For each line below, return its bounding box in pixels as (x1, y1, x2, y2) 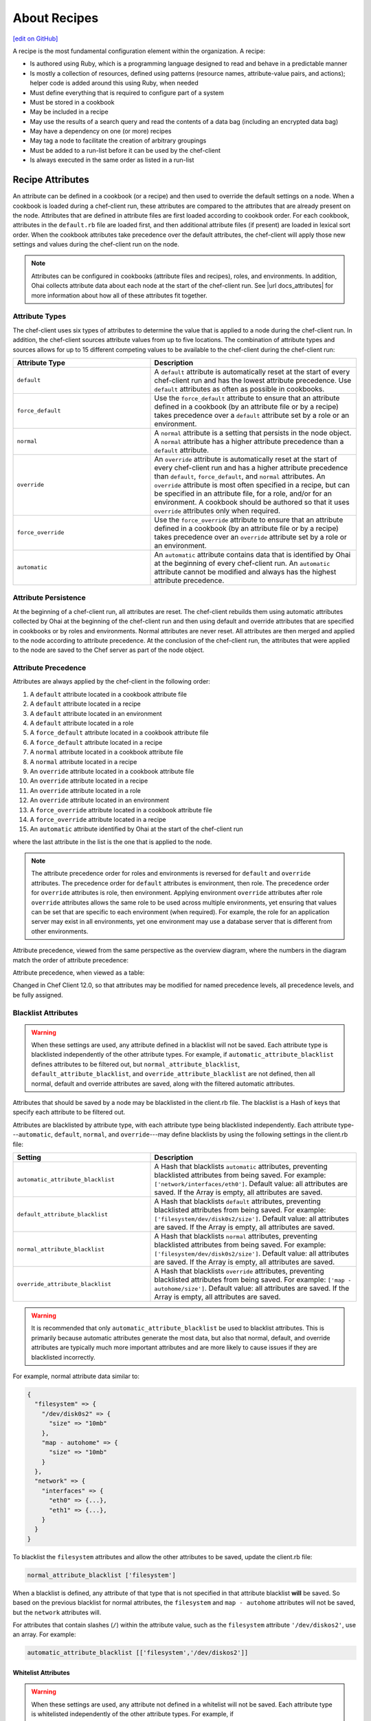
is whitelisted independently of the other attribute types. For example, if (31, 1710, 234, 1718)
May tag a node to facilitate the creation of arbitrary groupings (30, 136, 207, 145)
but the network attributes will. (12, 1608, 102, 1616)
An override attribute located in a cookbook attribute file (30, 767, 194, 775)
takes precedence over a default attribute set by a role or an (154, 410, 350, 420)
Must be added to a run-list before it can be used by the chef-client (30, 146, 221, 154)
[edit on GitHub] (12, 34, 58, 43)
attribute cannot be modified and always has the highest (154, 567, 337, 576)
